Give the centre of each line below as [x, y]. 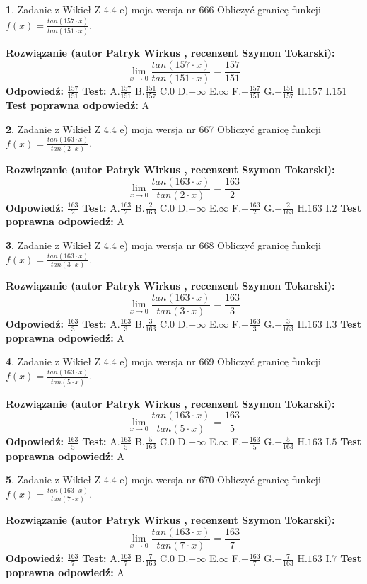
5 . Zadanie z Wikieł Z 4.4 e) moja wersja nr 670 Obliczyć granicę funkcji [163, 480]
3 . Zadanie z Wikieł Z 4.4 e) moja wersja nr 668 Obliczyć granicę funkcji [163, 245]
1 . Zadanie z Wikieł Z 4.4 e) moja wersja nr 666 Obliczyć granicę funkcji [163, 9]
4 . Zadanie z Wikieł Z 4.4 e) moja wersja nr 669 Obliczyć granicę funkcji [163, 361]
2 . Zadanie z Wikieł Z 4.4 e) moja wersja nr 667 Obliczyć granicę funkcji [163, 128]
